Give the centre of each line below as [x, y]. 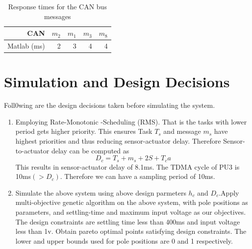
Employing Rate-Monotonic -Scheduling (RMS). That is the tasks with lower [131, 121]
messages [57, 16]
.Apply [229, 192]
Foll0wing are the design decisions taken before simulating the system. [110, 105]
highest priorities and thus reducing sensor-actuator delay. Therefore [118, 141]
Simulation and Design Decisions [117, 82]
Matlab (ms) [26, 46]
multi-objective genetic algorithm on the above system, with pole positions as [132, 202]
